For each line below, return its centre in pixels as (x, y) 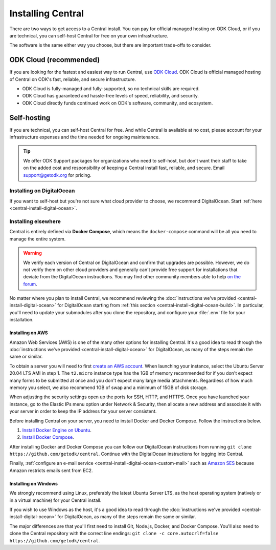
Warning (32, 253)
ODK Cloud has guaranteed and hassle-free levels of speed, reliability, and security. (111, 96)
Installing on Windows (34, 483)
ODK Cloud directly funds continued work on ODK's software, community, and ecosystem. (118, 103)
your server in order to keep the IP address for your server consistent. (83, 411)
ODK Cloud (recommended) (55, 60)
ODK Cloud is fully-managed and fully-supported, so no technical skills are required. (111, 89)
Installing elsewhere (35, 221)
